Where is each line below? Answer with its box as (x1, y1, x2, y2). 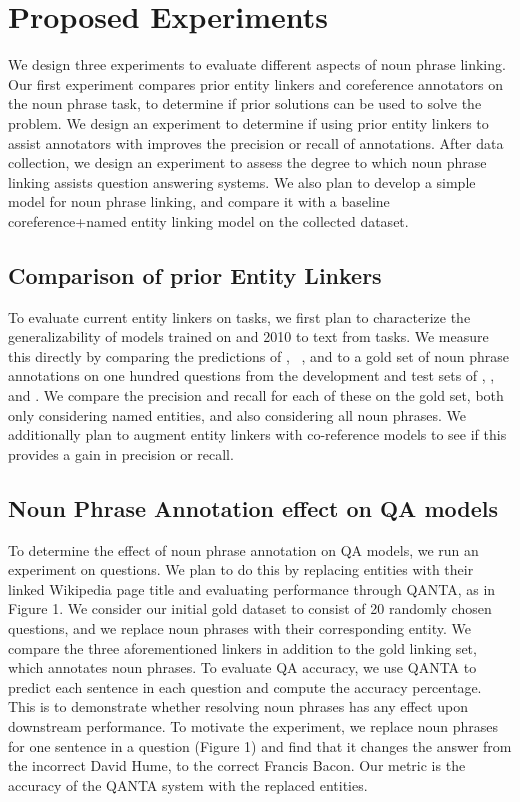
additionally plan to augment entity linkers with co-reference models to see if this (8, 424, 507, 445)
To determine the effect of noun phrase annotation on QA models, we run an (8, 539, 479, 560)
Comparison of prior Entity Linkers (8, 259, 382, 290)
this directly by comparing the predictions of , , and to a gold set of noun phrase (8, 345, 510, 366)
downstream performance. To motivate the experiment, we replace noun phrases (8, 715, 499, 736)
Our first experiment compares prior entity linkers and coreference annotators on (8, 73, 503, 94)
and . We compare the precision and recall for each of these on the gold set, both (8, 385, 504, 406)
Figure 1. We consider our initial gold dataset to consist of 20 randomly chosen (8, 598, 492, 619)
